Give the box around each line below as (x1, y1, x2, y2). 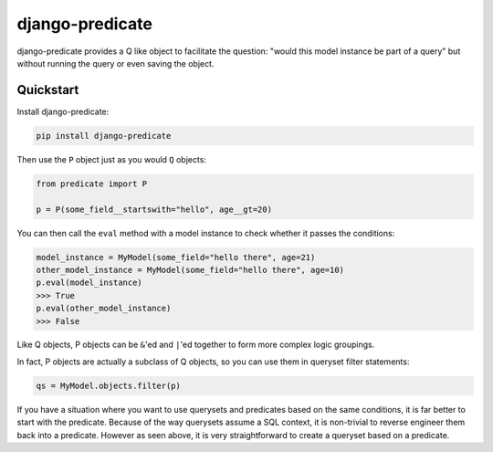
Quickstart (16, 82, 79, 98)
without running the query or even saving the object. (16, 58, 215, 68)
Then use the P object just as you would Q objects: (16, 153, 207, 164)
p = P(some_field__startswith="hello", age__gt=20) (36, 204, 273, 215)
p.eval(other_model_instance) (36, 303, 172, 314)
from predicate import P (36, 178, 148, 189)
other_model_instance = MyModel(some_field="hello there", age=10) (36, 265, 345, 275)
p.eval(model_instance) (36, 278, 143, 288)
